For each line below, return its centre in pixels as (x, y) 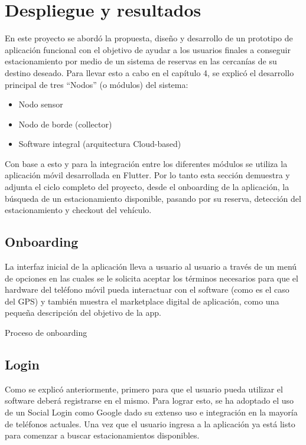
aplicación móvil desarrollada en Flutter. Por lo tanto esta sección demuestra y (147, 175)
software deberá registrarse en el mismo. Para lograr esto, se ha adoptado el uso (149, 400)
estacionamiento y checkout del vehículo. (78, 210)
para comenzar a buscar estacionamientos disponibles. (102, 435)
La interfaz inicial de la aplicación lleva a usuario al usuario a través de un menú (151, 266)
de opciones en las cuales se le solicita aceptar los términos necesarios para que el (152, 278)
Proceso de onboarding (46, 333)
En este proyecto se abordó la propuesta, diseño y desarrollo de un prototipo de (149, 38)
